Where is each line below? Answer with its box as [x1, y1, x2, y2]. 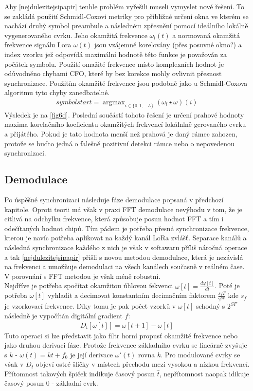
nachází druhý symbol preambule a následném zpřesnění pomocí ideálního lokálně [4, 20, 248, 31]
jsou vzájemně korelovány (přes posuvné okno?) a [94, 39, 242, 50]
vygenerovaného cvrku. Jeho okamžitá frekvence [4, 30, 147, 40]
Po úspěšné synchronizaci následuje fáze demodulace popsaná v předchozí [4, 194, 224, 204]
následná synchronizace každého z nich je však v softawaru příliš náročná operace [4, 242, 247, 252]
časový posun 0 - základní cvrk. [4, 378, 98, 388]
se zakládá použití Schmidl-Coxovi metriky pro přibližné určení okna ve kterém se [4, 11, 249, 21]
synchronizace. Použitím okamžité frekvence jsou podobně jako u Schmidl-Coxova [4, 78, 248, 88]
